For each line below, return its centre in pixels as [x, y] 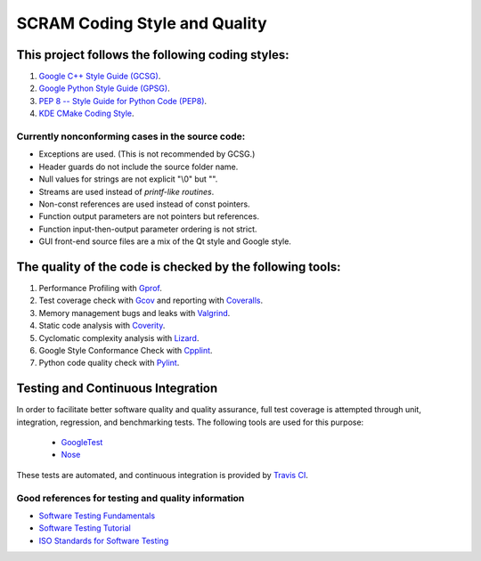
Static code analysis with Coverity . [102, 326]
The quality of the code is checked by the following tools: [179, 267]
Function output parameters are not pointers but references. [149, 216]
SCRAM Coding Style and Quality [142, 23]
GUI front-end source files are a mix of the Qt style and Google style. [165, 241]
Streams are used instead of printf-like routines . [126, 191]
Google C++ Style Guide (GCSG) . [100, 77]
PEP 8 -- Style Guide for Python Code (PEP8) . [123, 101]
